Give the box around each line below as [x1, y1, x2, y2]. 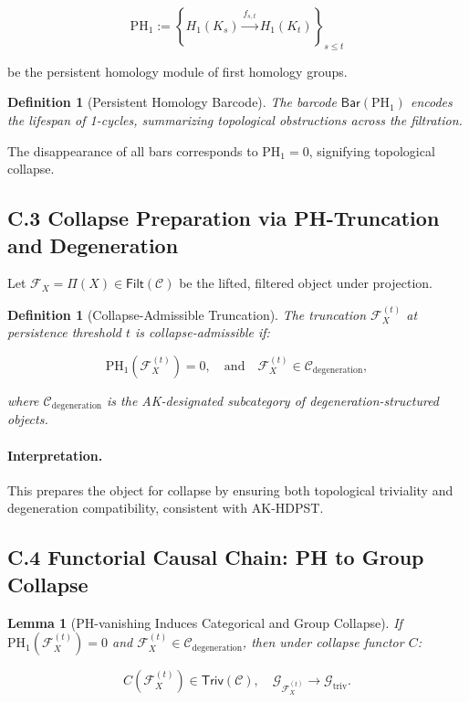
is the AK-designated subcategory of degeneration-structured [107, 390, 440, 409]
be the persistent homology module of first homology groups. [7, 61, 348, 80]
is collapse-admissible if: [134, 323, 270, 342]
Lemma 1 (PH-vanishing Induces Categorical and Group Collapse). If [7, 612, 402, 632]
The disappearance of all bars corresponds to [7, 141, 258, 160]
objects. [7, 409, 48, 429]
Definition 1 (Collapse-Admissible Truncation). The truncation [7, 304, 367, 324]
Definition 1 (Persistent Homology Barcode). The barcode [7, 92, 337, 112]
